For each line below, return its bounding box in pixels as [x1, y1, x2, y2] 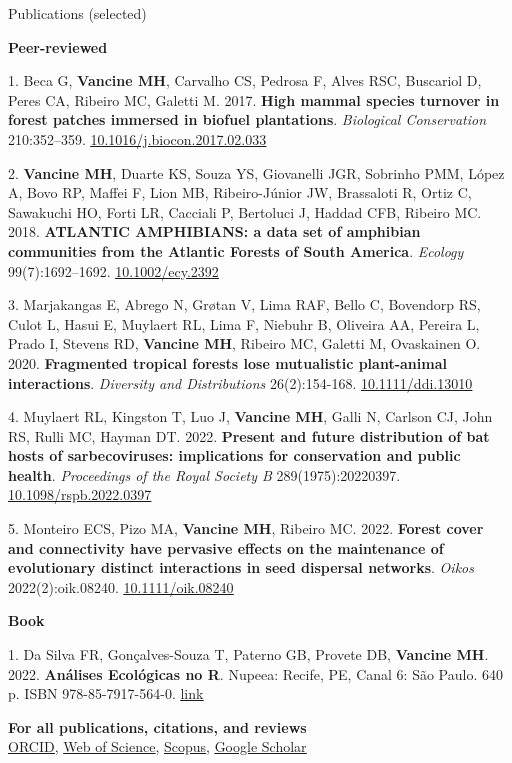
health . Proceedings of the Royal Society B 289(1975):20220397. [8, 464, 401, 485]
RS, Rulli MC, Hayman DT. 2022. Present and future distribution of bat [8, 425, 490, 446]
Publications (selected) [8, 3, 147, 23]
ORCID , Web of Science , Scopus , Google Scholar [8, 736, 307, 757]
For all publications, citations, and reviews [8, 716, 307, 737]
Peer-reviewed [8, 36, 108, 57]
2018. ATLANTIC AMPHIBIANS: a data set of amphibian [8, 221, 421, 242]
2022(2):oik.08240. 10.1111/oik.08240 [8, 576, 234, 597]
